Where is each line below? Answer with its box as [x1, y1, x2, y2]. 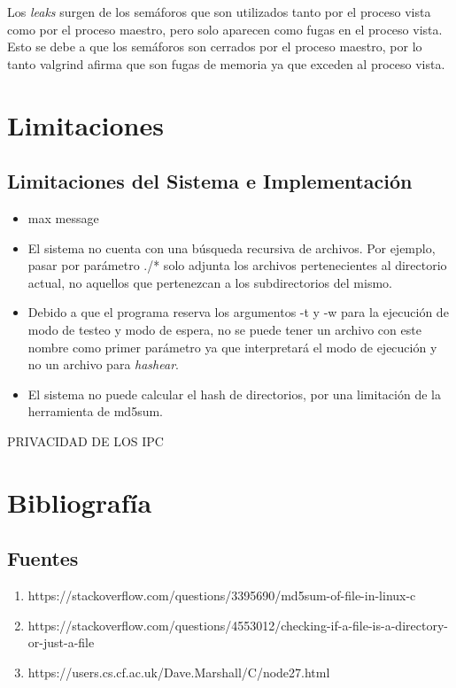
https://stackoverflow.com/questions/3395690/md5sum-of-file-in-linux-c [27, 586, 416, 605]
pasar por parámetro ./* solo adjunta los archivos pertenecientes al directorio [27, 256, 447, 274]
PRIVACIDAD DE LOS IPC [7, 431, 164, 450]
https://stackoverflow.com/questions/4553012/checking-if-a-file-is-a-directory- [27, 615, 448, 634]
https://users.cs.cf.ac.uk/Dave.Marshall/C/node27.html [27, 662, 330, 681]
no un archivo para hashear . [27, 355, 179, 374]
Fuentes [7, 545, 79, 572]
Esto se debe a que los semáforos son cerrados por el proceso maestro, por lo [7, 37, 422, 56]
